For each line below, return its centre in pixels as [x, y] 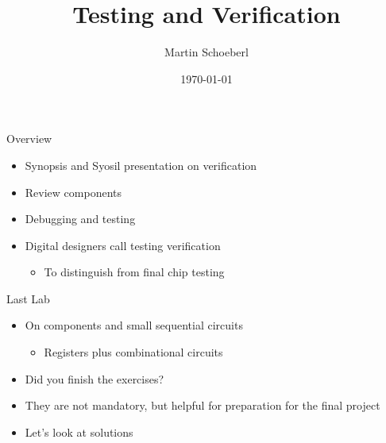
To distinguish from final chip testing [134, 272]
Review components [73, 192]
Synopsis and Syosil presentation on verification [141, 165]
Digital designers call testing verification [123, 245]
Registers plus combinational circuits [133, 352]
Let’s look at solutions [79, 431]
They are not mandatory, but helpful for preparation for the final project [203, 405]
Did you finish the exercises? [95, 378]
